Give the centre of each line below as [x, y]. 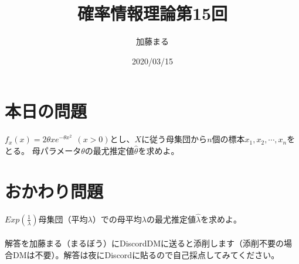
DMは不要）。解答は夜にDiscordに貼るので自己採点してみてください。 [146, 254]
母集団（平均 [63, 219]
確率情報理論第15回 [152, 13]
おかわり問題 [54, 191]
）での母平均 [117, 219]
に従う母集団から [174, 139]
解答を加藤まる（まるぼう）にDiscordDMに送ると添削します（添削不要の [145, 243]
